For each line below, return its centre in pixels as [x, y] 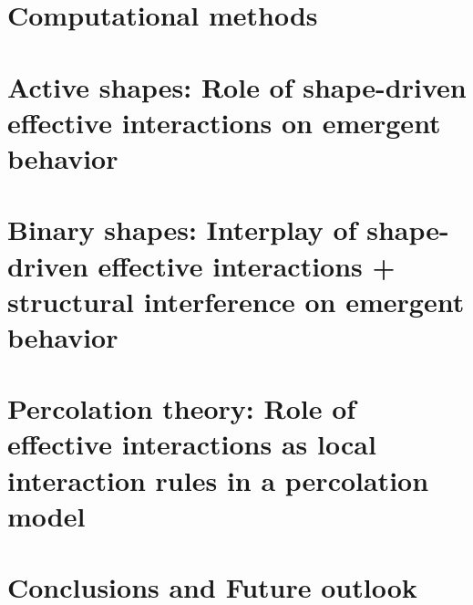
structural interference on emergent [236, 301]
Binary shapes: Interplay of [182, 229]
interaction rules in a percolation [218, 480]
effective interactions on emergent [224, 122]
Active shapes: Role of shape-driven [237, 86]
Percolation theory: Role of [182, 408]
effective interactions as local [192, 444]
